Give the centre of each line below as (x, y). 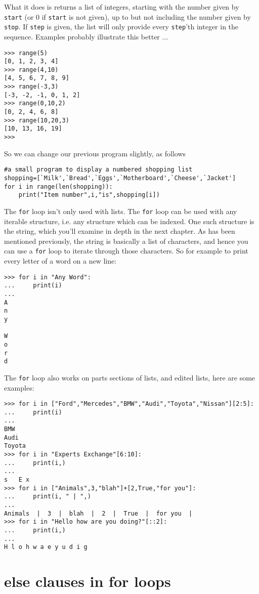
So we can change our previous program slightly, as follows (95, 153)
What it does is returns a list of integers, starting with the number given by (122, 7)
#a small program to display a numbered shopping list (98, 170)
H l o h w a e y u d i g (46, 547)
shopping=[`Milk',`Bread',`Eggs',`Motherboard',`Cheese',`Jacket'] (120, 178)
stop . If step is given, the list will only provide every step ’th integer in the (121, 27)
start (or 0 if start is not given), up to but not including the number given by (127, 16)
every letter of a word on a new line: (60, 261)
